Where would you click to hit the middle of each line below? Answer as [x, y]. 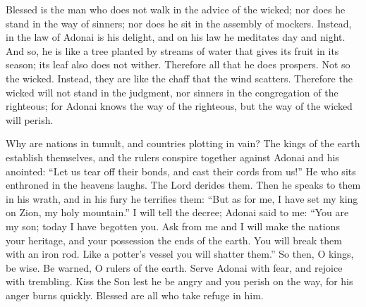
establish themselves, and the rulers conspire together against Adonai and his [172, 157]
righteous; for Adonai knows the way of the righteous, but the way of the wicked [179, 106]
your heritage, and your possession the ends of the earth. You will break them [174, 240]
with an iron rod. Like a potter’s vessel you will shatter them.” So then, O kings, [180, 254]
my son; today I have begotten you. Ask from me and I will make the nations [173, 226]
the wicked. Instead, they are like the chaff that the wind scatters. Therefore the [179, 78]
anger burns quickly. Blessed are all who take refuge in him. [135, 295]
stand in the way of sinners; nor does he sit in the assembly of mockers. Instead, [179, 23]
